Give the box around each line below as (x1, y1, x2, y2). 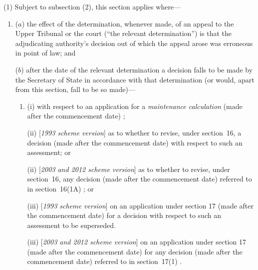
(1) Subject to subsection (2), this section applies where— (3, 1, 181, 11)
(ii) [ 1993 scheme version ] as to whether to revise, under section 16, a (27, 127, 242, 137)
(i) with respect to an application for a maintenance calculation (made (27, 100, 243, 111)
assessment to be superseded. (27, 219, 116, 230)
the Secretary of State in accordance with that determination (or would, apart (15, 74, 255, 84)
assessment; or (27, 147, 71, 157)
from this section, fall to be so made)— (15, 84, 135, 94)
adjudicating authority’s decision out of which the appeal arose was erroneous (15, 37, 253, 48)
